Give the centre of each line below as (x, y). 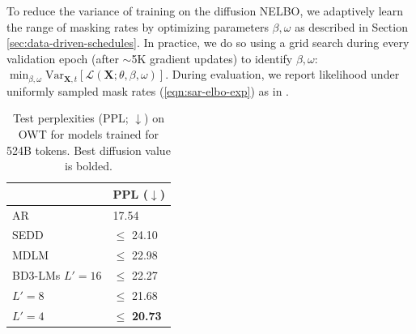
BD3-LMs (36, 275)
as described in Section (351, 26)
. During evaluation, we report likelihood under (282, 74)
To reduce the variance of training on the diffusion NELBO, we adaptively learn (205, 11)
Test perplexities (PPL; (70, 118)
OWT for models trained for (89, 134)
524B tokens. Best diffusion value (89, 150)
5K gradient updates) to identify (212, 58)
